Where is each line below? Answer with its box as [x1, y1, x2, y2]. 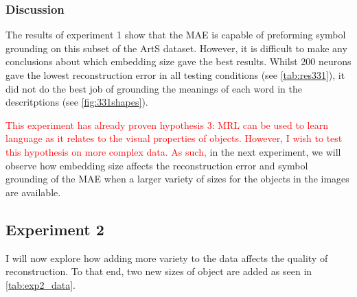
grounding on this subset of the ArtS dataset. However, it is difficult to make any [5, 40, 347, 55]
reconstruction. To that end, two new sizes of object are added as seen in [5, 264, 312, 278]
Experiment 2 [5, 218, 104, 239]
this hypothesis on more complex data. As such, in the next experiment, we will [5, 144, 341, 158]
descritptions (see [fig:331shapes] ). [5, 95, 148, 109]
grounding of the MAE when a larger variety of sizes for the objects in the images [5, 171, 349, 186]
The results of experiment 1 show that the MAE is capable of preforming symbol [5, 27, 346, 42]
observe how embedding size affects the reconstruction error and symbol [5, 158, 308, 172]
